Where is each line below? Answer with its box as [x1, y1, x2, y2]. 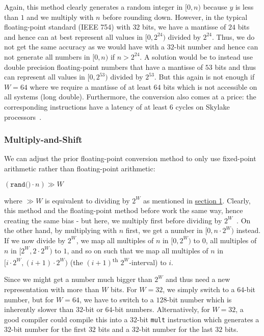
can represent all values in [4, 71, 85, 82]
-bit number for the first [11, 324, 87, 334]
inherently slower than [4, 304, 74, 315]
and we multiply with [27, 11, 94, 22]
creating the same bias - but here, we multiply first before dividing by [4, 215, 222, 225]
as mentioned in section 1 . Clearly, [143, 195, 251, 205]
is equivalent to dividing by [45, 195, 130, 205]
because [203, 2, 227, 12]
